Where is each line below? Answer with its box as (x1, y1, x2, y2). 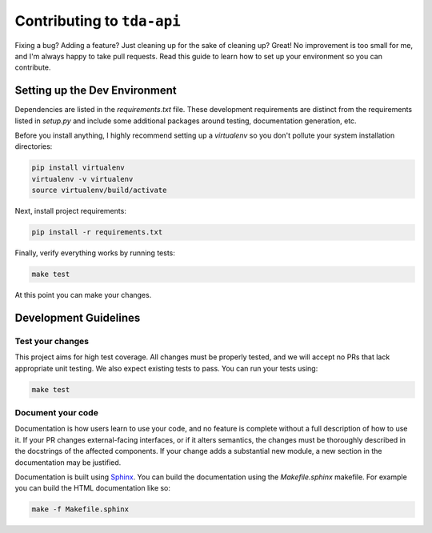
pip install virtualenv (31, 163, 126, 172)
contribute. (14, 62, 51, 72)
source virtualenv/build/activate (31, 186, 167, 195)
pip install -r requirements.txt (31, 228, 163, 237)
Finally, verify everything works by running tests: (14, 248, 175, 258)
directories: (14, 142, 53, 151)
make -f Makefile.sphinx (31, 505, 130, 514)
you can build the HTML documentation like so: (14, 483, 171, 493)
